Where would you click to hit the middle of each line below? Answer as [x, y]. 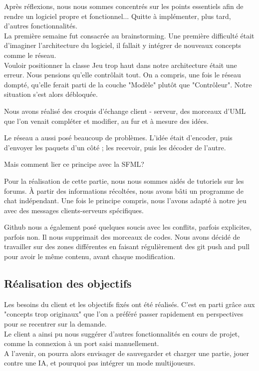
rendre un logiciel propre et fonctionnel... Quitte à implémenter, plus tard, [118, 16]
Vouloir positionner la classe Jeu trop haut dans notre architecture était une [121, 65]
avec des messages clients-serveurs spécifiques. [74, 210]
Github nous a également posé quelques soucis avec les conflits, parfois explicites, [128, 227]
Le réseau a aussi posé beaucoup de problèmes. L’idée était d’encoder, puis [118, 138]
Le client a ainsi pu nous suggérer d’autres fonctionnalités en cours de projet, [122, 333]
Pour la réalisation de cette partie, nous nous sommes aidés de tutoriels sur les [124, 181]
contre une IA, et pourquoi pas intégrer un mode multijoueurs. [100, 363]
